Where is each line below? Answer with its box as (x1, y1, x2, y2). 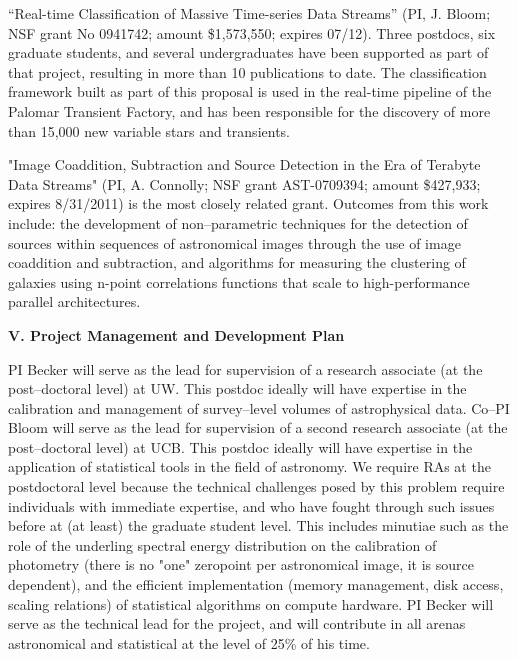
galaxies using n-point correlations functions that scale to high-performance (8, 271, 470, 292)
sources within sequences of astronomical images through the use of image (8, 232, 461, 253)
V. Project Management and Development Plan (8, 324, 345, 345)
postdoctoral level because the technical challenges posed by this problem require (8, 476, 505, 497)
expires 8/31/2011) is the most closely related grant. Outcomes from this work (8, 193, 489, 214)
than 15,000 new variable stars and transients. (8, 120, 290, 141)
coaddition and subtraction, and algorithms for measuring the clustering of (8, 252, 466, 273)
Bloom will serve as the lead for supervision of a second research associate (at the (8, 417, 508, 438)
